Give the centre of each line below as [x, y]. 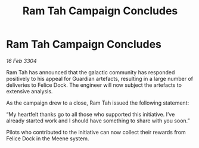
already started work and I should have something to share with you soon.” [98, 121]
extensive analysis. [29, 91]
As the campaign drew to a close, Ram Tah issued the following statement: [98, 103]
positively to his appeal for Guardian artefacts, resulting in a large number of [100, 78]
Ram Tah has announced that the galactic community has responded [91, 72]
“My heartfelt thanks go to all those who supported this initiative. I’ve [91, 114]
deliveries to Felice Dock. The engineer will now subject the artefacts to [94, 85]
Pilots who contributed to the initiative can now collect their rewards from [96, 132]
